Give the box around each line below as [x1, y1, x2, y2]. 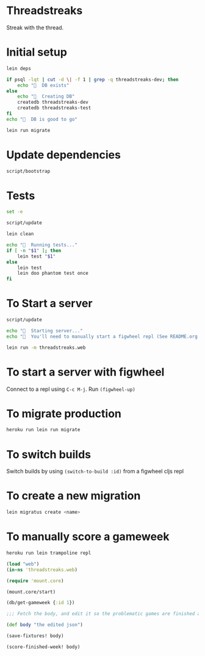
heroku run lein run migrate [6, 427, 81, 433]
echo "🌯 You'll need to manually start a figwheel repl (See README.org [6, 333, 198, 340]
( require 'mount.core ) [6, 578, 64, 584]
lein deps [6, 65, 32, 71]
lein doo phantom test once [17, 270, 88, 277]
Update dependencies [6, 148, 121, 162]
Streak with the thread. [6, 24, 64, 31]
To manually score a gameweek [6, 530, 170, 544]
